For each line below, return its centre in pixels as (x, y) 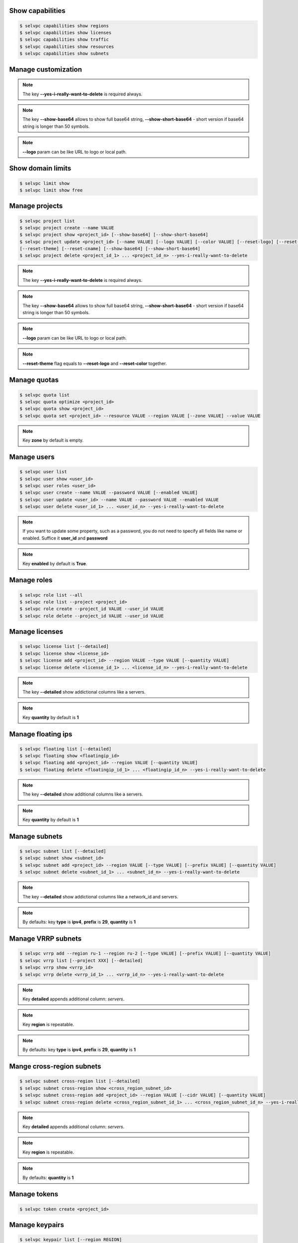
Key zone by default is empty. (53, 441)
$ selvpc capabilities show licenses (66, 33)
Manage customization (45, 69)
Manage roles (31, 580)
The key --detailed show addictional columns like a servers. (84, 692)
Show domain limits (40, 168)
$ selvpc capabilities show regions (64, 26)
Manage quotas (34, 380)
